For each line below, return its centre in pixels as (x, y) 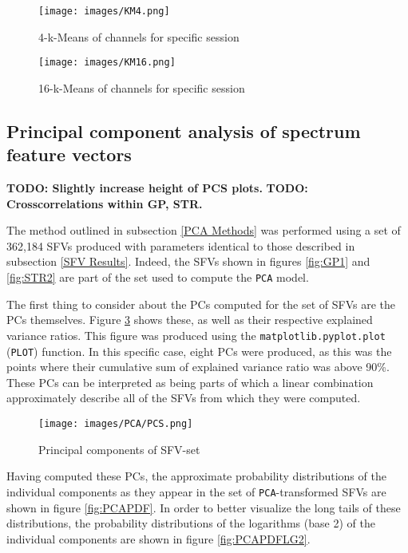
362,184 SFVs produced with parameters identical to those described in (181, 245)
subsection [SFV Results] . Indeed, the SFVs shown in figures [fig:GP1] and (188, 261)
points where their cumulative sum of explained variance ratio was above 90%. (198, 367)
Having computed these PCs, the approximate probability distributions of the (196, 476)
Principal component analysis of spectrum (184, 130)
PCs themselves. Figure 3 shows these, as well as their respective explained (190, 320)
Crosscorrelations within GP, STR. (105, 203)
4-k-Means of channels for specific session (139, 36)
